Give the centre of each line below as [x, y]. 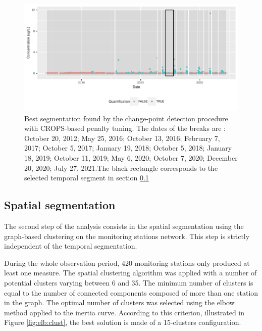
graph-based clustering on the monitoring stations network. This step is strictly [127, 236]
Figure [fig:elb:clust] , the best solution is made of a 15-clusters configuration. [123, 322]
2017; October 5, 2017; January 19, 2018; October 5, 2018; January [128, 148]
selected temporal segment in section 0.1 [87, 178]
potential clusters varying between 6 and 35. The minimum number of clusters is [129, 282]
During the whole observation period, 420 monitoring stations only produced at [127, 263]
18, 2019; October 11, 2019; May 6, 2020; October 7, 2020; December [131, 157]
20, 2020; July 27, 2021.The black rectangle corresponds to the [121, 168]
